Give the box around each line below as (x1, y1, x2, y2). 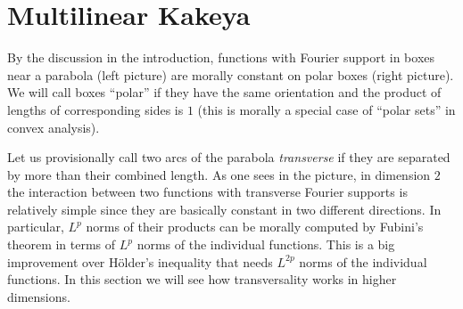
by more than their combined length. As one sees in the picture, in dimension (7, 165, 431, 183)
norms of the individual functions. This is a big (136, 235, 395, 254)
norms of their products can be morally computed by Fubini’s (86, 217, 424, 236)
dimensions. (7, 287, 70, 305)
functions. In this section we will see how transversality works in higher (7, 270, 397, 289)
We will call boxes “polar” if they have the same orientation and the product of (7, 83, 442, 102)
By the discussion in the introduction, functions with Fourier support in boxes (7, 48, 435, 67)
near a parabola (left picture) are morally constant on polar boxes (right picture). (7, 65, 454, 84)
